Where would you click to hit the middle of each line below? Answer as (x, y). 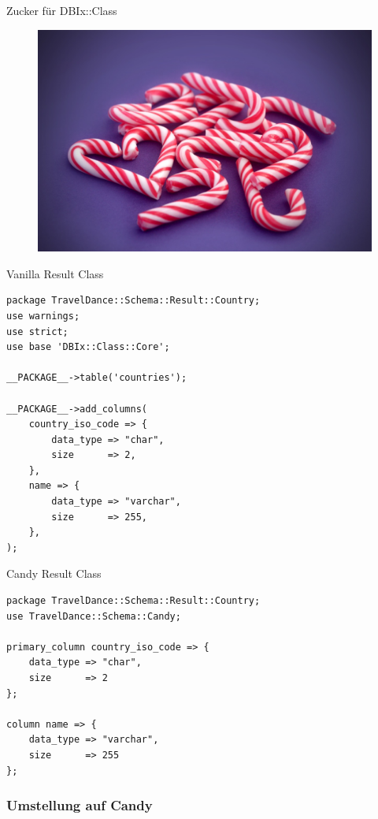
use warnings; (43, 316)
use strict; (37, 331)
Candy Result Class (54, 573)
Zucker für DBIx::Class (62, 10)
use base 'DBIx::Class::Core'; (88, 347)
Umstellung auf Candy (80, 805)
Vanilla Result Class (55, 273)
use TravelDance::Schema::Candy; (94, 616)
